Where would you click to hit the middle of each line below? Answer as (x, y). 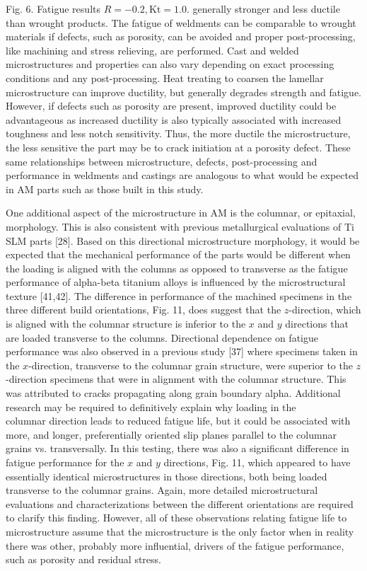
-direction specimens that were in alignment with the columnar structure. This (176, 379)
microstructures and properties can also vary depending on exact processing (170, 64)
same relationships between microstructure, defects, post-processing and (162, 161)
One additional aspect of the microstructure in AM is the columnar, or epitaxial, (181, 213)
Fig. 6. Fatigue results (53, 8)
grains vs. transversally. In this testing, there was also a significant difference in (177, 448)
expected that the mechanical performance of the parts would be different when (178, 254)
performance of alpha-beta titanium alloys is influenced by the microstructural (176, 282)
